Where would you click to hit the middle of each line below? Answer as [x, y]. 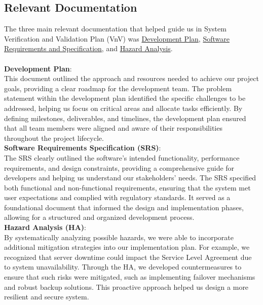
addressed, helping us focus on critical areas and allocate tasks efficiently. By [123, 108]
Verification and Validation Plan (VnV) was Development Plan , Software [117, 38]
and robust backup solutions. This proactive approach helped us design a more [126, 287]
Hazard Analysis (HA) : [45, 227]
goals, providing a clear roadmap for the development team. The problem [118, 88]
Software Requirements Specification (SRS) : [83, 148]
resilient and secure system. [47, 297]
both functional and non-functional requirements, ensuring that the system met [127, 187]
